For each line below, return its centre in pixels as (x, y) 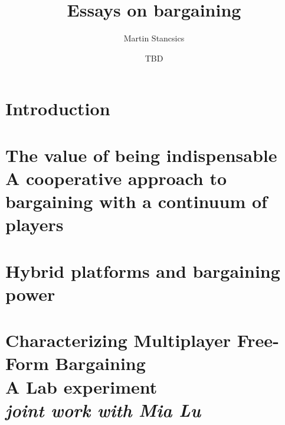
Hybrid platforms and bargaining (143, 270)
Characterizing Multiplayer (118, 340)
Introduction (58, 108)
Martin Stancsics (154, 38)
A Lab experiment (81, 386)
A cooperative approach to (116, 178)
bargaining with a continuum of (136, 201)
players (35, 224)
